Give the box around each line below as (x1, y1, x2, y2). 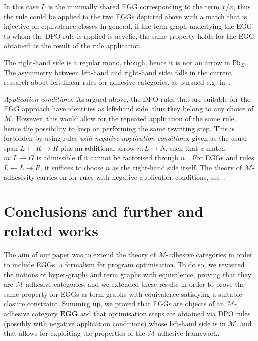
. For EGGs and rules (188, 152, 254, 163)
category (32, 308, 58, 318)
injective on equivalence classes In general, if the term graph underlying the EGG (4, 21, 252, 31)
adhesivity (4, 171, 35, 182)
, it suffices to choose (40, 162, 104, 172)
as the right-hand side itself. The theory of (112, 162, 242, 172)
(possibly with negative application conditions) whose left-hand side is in (4, 318, 226, 328)
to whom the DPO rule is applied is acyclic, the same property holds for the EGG (4, 30, 254, 41)
